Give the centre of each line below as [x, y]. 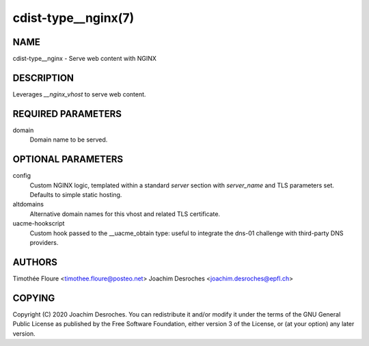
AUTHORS [35, 262]
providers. [44, 242]
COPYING [34, 298]
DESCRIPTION [43, 78]
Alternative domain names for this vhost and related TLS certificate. [125, 214]
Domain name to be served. [69, 139]
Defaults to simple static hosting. [76, 194]
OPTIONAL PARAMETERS [68, 160]
